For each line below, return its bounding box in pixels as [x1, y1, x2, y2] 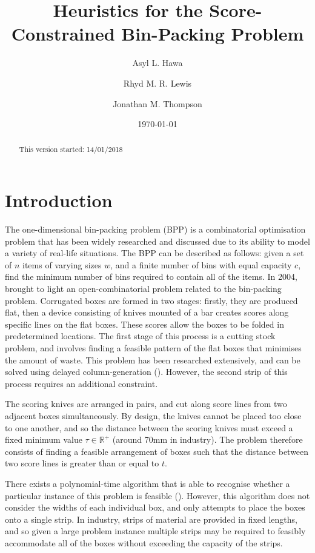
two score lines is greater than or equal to [5, 457, 159, 469]
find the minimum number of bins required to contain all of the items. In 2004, [5, 270, 297, 283]
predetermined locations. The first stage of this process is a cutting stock [5, 329, 276, 342]
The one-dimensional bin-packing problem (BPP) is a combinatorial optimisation [5, 223, 306, 236]
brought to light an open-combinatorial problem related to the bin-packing [5, 282, 282, 295]
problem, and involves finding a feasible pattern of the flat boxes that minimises [5, 342, 302, 354]
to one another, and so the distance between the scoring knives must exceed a [5, 421, 293, 434]
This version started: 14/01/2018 [19, 144, 123, 154]
